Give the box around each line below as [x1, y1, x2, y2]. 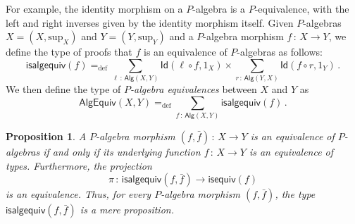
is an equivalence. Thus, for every [6, 187, 151, 201]
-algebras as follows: [237, 44, 323, 59]
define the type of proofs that [6, 44, 132, 59]
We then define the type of [6, 82, 121, 97]
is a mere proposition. [80, 202, 174, 217]
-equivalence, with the [254, 1, 349, 15]
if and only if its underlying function [43, 144, 201, 159]
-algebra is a [192, 1, 246, 15]
